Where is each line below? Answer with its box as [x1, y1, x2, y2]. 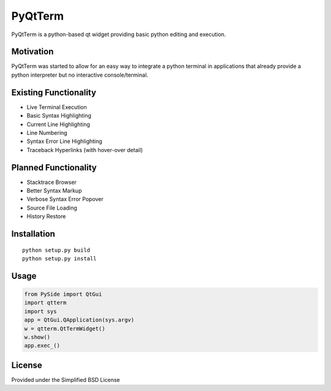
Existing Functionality [11, 87, 96, 97]
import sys [24, 308, 57, 315]
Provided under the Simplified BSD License [11, 376, 120, 383]
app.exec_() [24, 342, 61, 349]
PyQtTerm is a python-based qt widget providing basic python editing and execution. [11, 31, 226, 38]
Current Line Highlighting [26, 120, 90, 128]
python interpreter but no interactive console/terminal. [11, 71, 148, 78]
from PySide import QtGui [24, 290, 102, 297]
